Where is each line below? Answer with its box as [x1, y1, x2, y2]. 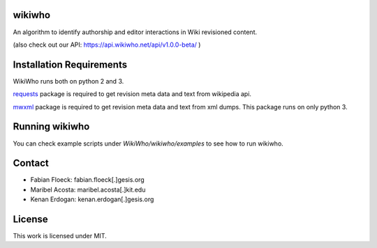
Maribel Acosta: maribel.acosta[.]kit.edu [30, 185, 146, 194]
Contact [13, 157, 49, 169]
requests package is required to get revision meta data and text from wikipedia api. [13, 90, 251, 98]
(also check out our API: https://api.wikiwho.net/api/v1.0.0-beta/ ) [13, 40, 201, 49]
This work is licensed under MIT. [13, 232, 108, 240]
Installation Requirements [13, 59, 128, 70]
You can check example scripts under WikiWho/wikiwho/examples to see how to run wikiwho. [13, 139, 284, 148]
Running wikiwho [13, 121, 90, 132]
